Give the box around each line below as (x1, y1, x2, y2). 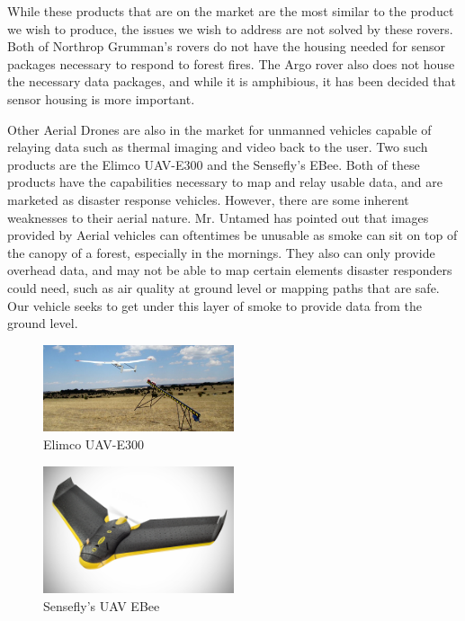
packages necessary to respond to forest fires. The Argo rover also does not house (7, 54, 455, 73)
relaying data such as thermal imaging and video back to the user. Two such (7, 138, 428, 156)
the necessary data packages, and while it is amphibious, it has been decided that (7, 72, 457, 91)
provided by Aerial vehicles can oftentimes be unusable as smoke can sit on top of (7, 226, 458, 244)
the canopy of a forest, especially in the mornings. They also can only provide (7, 243, 435, 262)
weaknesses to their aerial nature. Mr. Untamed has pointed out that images (7, 208, 429, 226)
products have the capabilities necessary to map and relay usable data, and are (7, 173, 443, 191)
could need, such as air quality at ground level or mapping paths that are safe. (7, 278, 440, 297)
